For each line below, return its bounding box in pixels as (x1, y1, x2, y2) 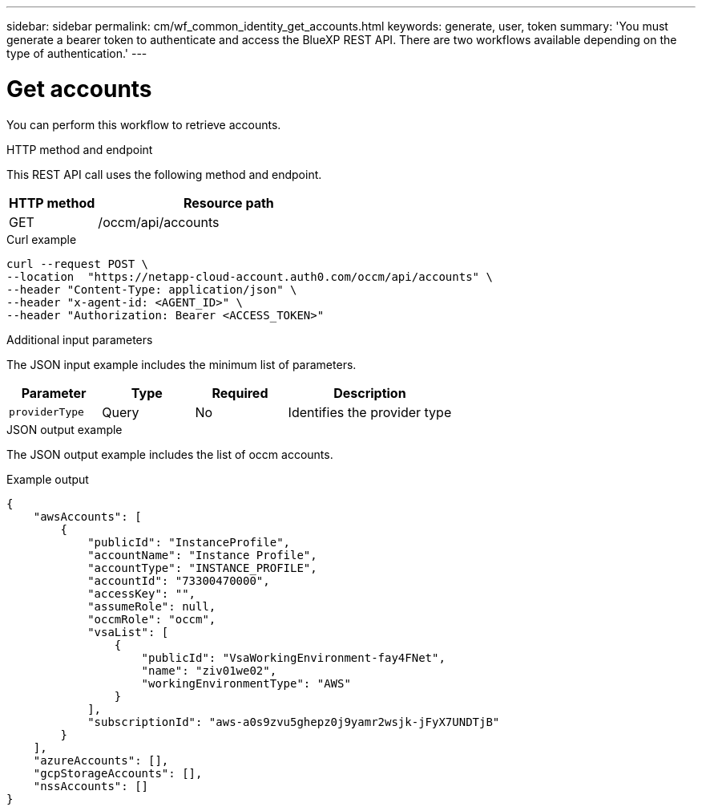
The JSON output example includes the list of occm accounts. (6, 447, 333, 461)
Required (212, 384, 268, 401)
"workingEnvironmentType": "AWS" (141, 676, 351, 690)
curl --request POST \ (6, 257, 149, 270)
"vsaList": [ (87, 625, 169, 639)
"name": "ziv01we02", (141, 663, 277, 677)
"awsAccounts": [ (33, 509, 142, 523)
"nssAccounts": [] (33, 779, 149, 793)
